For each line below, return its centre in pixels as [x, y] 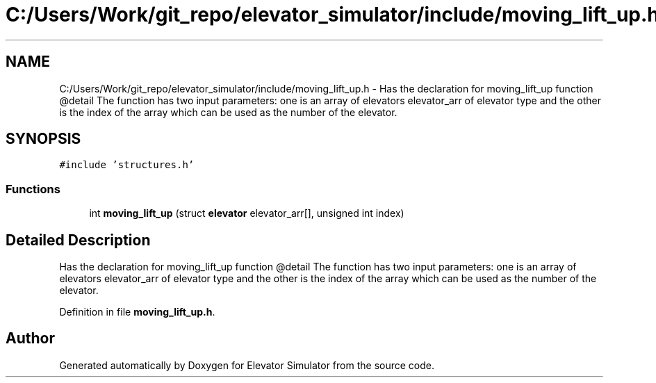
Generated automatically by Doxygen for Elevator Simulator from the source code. [247, 365]
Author [30, 339]
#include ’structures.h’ [127, 165]
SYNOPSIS [43, 139]
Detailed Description [78, 240]
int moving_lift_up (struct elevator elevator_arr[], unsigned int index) [247, 213]
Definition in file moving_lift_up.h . [137, 312]
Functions [33, 189]
